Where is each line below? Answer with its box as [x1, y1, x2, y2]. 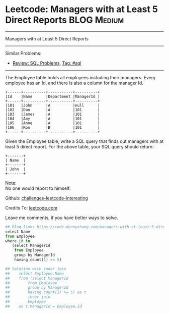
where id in [5, 238, 30, 243]
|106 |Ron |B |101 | [5, 125, 100, 130]
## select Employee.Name [5, 271, 64, 276]
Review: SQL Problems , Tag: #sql [12, 60, 81, 66]
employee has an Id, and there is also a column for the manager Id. [5, 80, 143, 86]
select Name [5, 229, 30, 234]
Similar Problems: [5, 50, 42, 56]
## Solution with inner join [5, 266, 66, 271]
